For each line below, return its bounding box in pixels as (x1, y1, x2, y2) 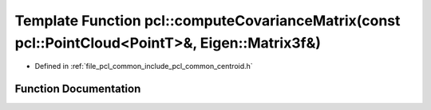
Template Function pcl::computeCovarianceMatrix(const (14, 12, 401, 29)
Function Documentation (14, 82, 141, 96)
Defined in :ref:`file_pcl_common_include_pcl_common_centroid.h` (34, 62, 253, 71)
